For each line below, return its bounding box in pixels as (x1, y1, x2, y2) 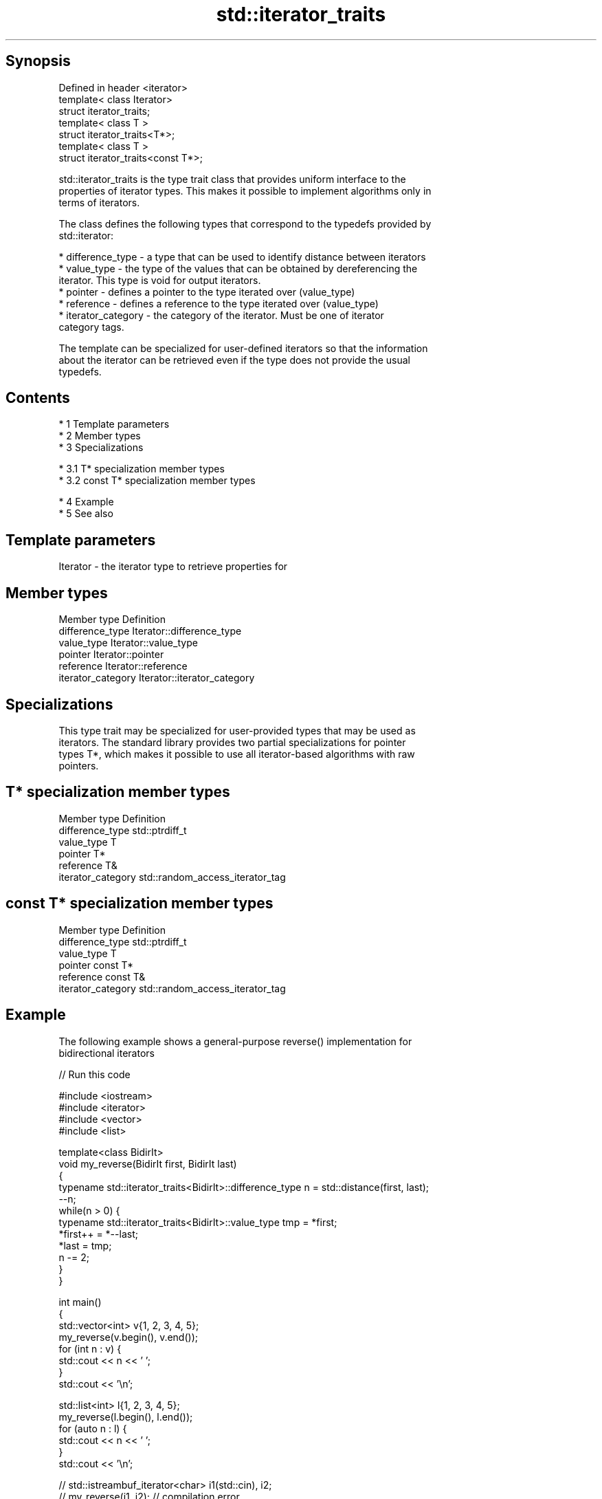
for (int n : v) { (58, 1342, 122, 1355)
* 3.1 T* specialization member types (58, 463, 225, 475)
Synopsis (5, 52, 71, 70)
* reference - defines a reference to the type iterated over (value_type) (58, 297, 379, 309)
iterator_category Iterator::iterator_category (58, 672, 255, 684)
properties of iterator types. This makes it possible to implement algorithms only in (58, 184, 432, 197)
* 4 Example (58, 496, 114, 508)
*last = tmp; (58, 1239, 112, 1251)
